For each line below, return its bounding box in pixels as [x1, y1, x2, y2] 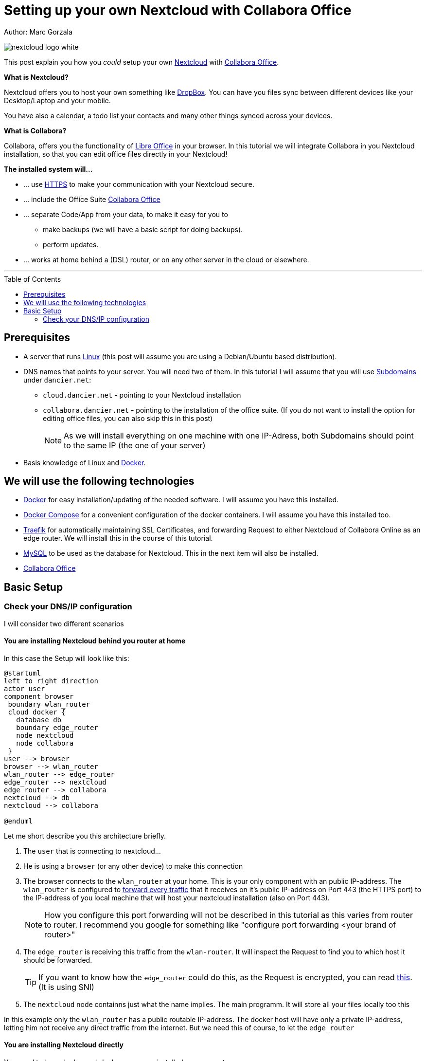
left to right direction [4, 677, 98, 685]
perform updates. [43, 240, 99, 249]
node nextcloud [16, 731, 74, 739]
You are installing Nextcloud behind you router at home [4, 637, 186, 645]
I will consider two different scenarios [4, 619, 124, 628]
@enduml [4, 817, 33, 825]
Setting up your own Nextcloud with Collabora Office [4, 2, 352, 18]
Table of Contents [4, 274, 61, 283]
